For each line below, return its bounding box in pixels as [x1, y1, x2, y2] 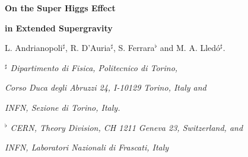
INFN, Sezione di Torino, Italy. [5, 101, 120, 113]
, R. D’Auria [65, 41, 111, 54]
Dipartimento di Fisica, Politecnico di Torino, [10, 61, 178, 73]
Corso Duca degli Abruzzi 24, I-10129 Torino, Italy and [5, 81, 206, 94]
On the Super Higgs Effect [5, 2, 116, 14]
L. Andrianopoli [5, 41, 63, 54]
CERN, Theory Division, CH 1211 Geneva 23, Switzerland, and [10, 121, 243, 133]
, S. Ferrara [113, 41, 155, 54]
